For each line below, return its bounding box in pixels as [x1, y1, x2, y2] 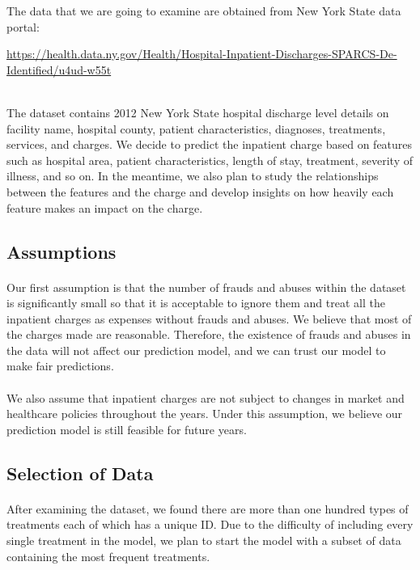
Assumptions [6, 239, 117, 264]
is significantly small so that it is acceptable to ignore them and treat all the [6, 294, 385, 311]
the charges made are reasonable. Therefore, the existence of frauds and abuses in [6, 326, 411, 343]
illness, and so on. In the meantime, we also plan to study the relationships [6, 167, 379, 184]
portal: [6, 18, 40, 35]
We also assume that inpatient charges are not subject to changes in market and [6, 389, 405, 406]
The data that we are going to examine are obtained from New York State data [6, 2, 401, 19]
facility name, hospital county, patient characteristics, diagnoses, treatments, [6, 120, 386, 137]
